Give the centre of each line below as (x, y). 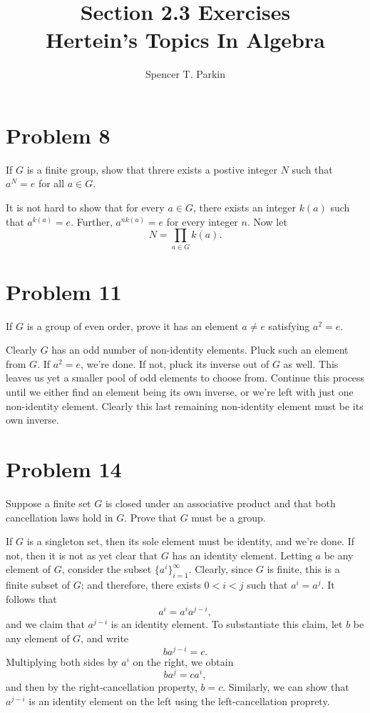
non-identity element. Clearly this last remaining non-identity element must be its (185, 405)
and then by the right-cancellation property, (102, 687)
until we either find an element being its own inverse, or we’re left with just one (180, 392)
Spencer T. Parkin (185, 74)
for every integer (202, 221)
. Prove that (151, 517)
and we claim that (45, 624)
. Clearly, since (221, 569)
